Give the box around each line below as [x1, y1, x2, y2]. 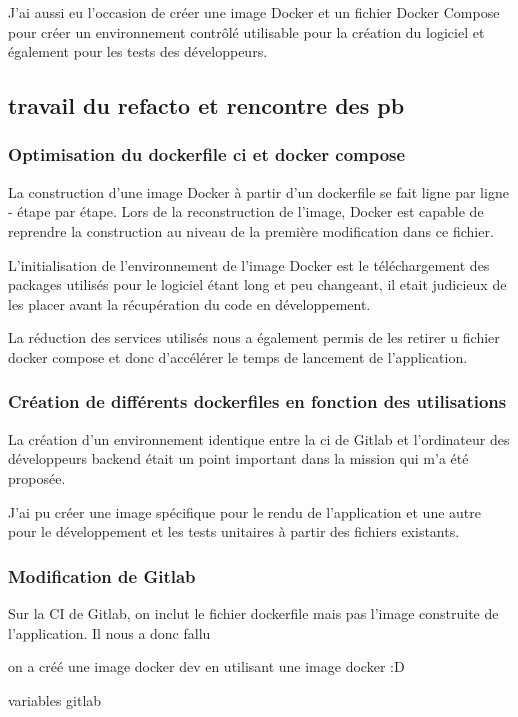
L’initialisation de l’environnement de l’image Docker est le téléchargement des [8, 254, 490, 275]
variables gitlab [8, 689, 102, 710]
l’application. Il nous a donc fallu [8, 622, 211, 643]
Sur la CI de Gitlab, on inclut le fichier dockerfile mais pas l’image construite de [8, 602, 499, 623]
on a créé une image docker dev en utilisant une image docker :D [8, 656, 405, 677]
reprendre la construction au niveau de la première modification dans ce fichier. [8, 220, 494, 241]
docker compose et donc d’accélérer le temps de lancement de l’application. [8, 346, 468, 367]
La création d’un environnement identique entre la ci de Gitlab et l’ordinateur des [8, 428, 510, 449]
